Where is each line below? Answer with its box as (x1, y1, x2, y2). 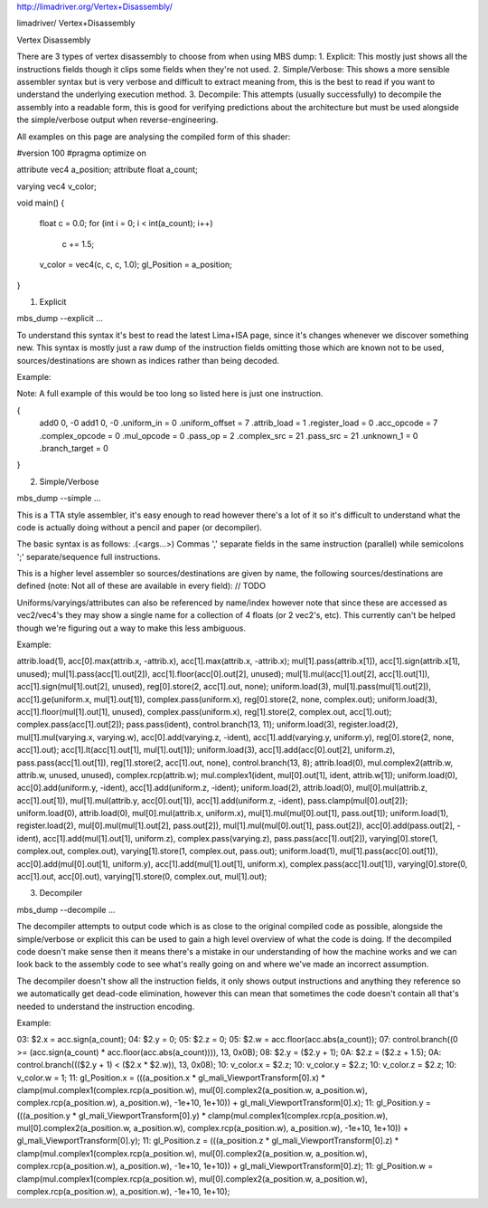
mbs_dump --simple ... (16, 493, 101, 504)
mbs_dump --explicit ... (16, 313, 103, 324)
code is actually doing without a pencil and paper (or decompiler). (16, 521, 262, 533)
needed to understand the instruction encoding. (16, 1001, 195, 1012)
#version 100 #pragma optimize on (16, 147, 146, 158)
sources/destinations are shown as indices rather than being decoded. (16, 355, 280, 366)
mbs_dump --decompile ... (16, 904, 117, 915)
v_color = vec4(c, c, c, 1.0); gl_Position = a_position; (39, 259, 232, 271)
